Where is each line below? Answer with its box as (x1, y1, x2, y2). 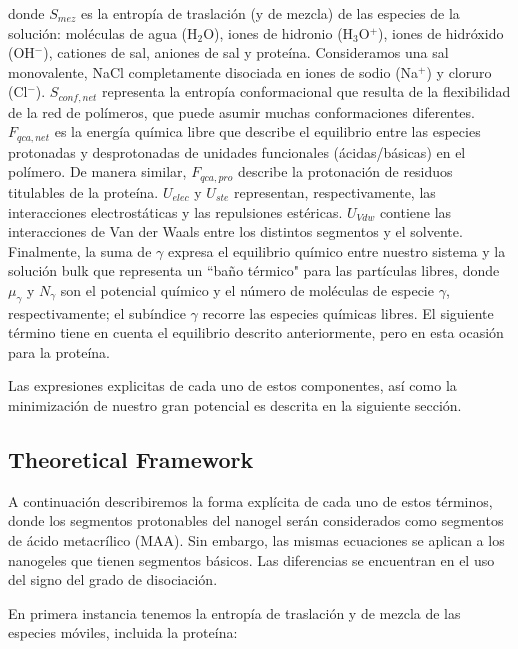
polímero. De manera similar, (8, 161, 187, 182)
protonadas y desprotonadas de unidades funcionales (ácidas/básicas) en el (8, 141, 466, 162)
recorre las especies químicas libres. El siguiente (202, 302, 494, 323)
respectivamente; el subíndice (8, 302, 186, 323)
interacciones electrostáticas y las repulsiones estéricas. (8, 201, 343, 222)
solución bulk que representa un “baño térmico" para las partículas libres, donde (8, 260, 500, 281)
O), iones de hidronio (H (203, 22, 354, 43)
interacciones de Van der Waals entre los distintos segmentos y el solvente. (8, 221, 463, 242)
